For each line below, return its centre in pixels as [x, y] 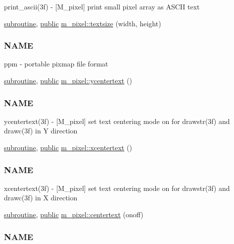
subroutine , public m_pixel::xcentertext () [68, 147]
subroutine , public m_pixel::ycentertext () [68, 80]
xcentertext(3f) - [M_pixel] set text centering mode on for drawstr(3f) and [117, 188]
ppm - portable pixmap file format [56, 64]
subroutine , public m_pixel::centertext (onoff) [74, 214]
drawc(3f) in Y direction [41, 131]
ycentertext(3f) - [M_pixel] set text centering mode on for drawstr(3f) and [117, 121]
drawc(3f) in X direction [41, 198]
